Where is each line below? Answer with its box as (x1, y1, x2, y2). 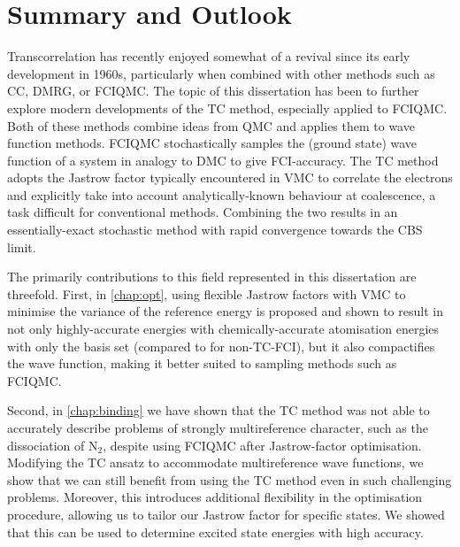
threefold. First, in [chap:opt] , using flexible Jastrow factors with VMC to (7, 284, 406, 303)
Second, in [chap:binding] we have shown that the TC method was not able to (7, 401, 430, 420)
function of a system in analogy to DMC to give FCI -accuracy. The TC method (7, 150, 439, 169)
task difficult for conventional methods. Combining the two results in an (7, 203, 398, 221)
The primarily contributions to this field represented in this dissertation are (7, 267, 417, 286)
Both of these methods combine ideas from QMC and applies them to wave (7, 116, 415, 135)
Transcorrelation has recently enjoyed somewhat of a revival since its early (7, 47, 410, 65)
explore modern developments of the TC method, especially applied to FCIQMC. (7, 98, 448, 117)
